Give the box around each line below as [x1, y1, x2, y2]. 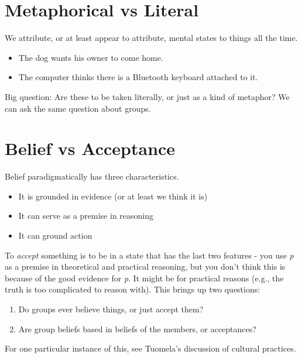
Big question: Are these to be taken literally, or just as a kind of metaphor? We [5, 90, 290, 102]
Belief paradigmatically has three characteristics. [5, 170, 179, 183]
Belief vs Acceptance [5, 136, 176, 160]
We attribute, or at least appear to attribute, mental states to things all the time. [5, 32, 298, 44]
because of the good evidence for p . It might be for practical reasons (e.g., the [5, 271, 284, 284]
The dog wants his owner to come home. [18, 51, 163, 63]
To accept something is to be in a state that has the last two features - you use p [5, 249, 294, 261]
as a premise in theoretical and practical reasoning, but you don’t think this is [5, 260, 286, 273]
